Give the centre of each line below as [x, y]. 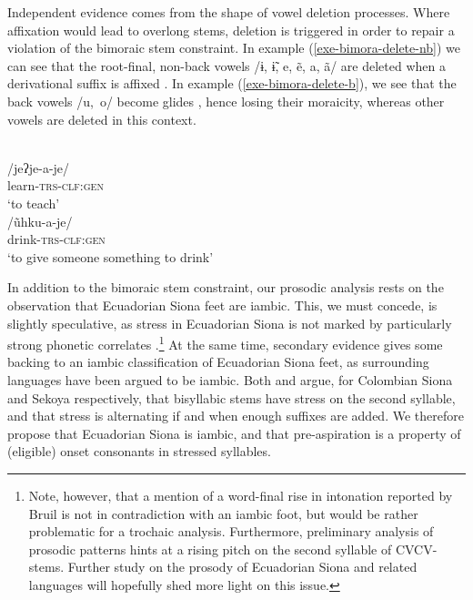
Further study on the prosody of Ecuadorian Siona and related [242, 567]
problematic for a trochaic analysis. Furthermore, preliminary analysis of [231, 531]
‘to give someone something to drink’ [111, 256]
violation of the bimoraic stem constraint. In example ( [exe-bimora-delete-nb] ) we [234, 48]
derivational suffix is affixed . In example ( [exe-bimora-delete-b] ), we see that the [232, 83]
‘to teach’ [34, 203]
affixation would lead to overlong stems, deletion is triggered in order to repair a [231, 30]
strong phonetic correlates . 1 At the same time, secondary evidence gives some [225, 343]
